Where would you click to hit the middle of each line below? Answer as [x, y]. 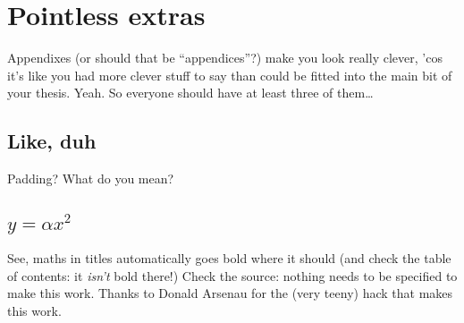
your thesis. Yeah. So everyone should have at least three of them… [190, 93]
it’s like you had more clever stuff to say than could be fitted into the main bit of [230, 75]
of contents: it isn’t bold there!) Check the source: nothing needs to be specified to [232, 275]
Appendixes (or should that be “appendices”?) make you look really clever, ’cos [225, 58]
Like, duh [52, 141]
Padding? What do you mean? [91, 178]
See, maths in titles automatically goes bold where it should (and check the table [229, 258]
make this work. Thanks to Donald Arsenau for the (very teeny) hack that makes [230, 293]
